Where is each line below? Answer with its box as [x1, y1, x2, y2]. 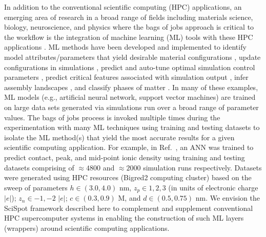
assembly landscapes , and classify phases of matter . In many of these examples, [4, 81, 258, 92]
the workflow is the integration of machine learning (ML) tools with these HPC [4, 31, 253, 42]
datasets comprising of [4, 162, 74, 173]
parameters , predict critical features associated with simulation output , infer [4, 72, 249, 82]
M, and [118, 192, 141, 203]
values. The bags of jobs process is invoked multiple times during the [4, 112, 220, 122]
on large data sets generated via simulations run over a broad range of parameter [4, 101, 259, 112]
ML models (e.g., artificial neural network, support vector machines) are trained [4, 92, 256, 102]
